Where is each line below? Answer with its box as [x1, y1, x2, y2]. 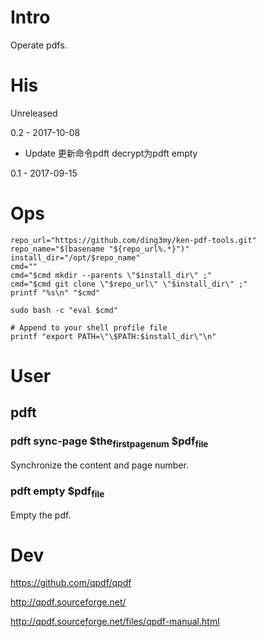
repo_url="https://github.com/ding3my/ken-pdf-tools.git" [10, 235, 257, 245]
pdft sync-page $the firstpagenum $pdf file [10, 434, 209, 450]
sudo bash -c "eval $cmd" [10, 305, 118, 315]
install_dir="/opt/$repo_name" [10, 252, 141, 263]
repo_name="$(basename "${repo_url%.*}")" [10, 244, 190, 254]
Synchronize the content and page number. [10, 459, 190, 471]
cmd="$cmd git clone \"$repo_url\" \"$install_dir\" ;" [10, 279, 248, 289]
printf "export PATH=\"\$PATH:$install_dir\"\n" [10, 331, 217, 341]
